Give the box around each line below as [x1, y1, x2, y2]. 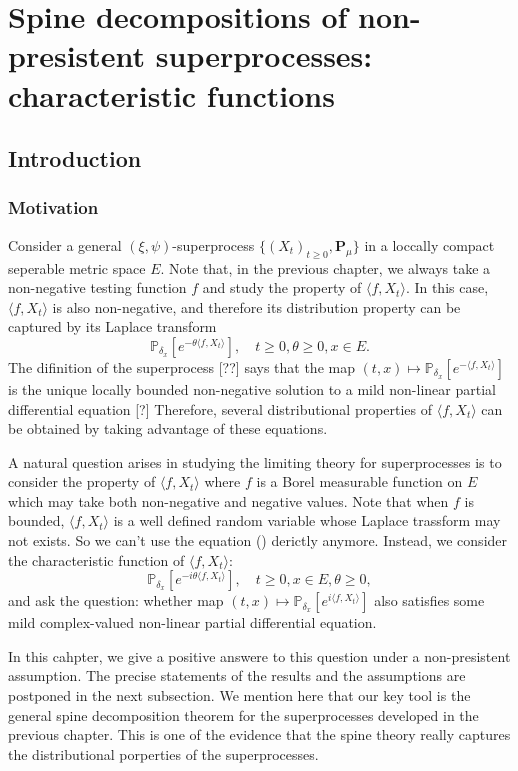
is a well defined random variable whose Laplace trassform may [113, 510, 501, 531]
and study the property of [202, 277, 362, 298]
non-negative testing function [8, 277, 187, 298]
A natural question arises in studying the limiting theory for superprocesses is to [8, 451, 502, 472]
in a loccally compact [364, 234, 495, 255]
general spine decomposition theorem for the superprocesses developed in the [8, 704, 479, 725]
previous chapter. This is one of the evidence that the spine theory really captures [8, 724, 511, 745]
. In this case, [405, 277, 489, 298]
